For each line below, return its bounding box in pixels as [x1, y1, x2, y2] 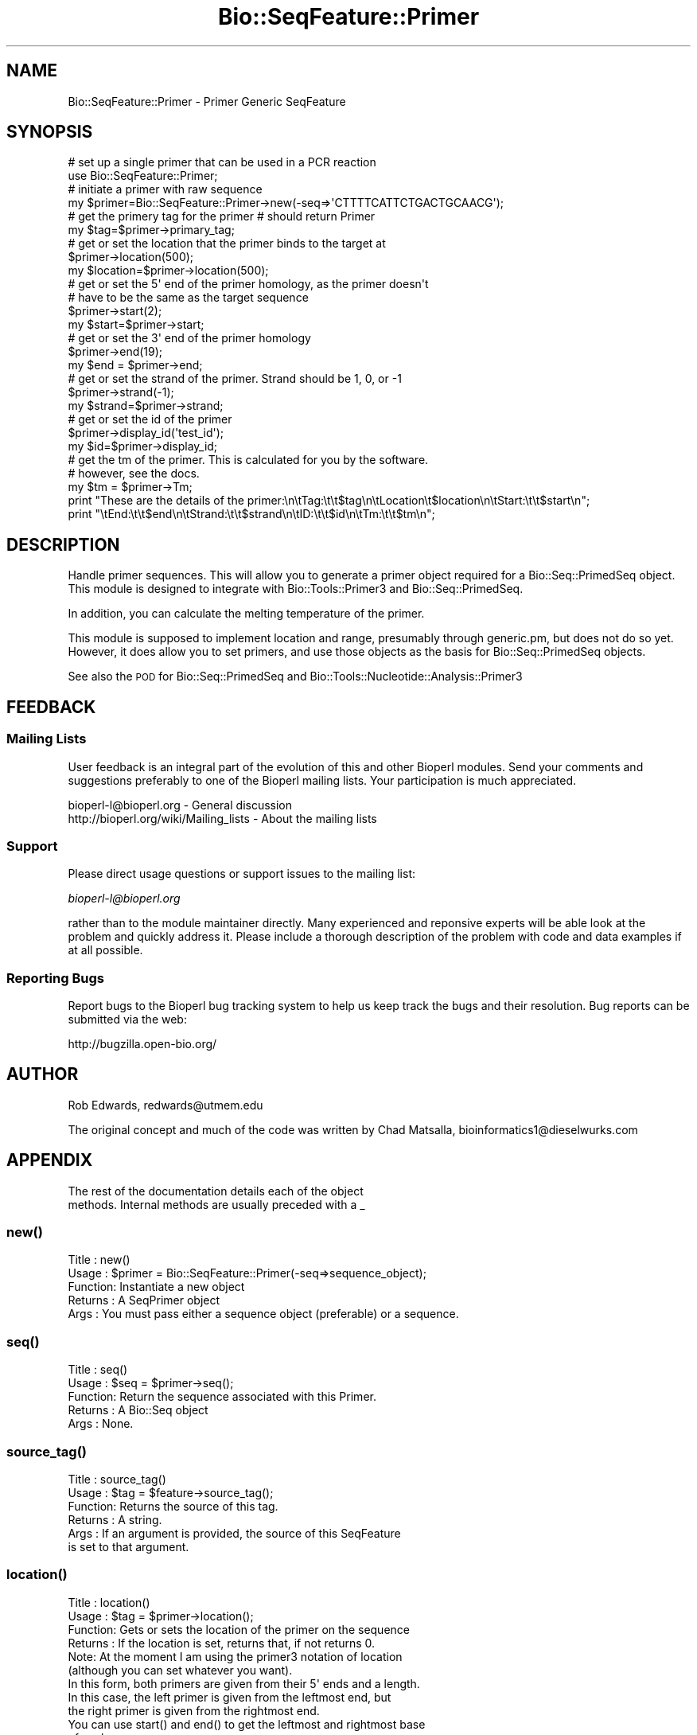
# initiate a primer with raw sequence [68, 182, 263, 197]
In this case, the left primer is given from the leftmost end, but [68, 1690, 391, 1704]
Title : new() [68, 1253, 130, 1267]
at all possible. [68, 943, 143, 957]
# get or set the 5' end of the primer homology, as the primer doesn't [68, 277, 429, 291]
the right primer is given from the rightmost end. [68, 1703, 320, 1717]
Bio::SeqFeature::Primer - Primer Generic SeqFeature [68, 94, 346, 108]
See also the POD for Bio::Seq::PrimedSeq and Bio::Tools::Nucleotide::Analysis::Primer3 [68, 669, 523, 684]
